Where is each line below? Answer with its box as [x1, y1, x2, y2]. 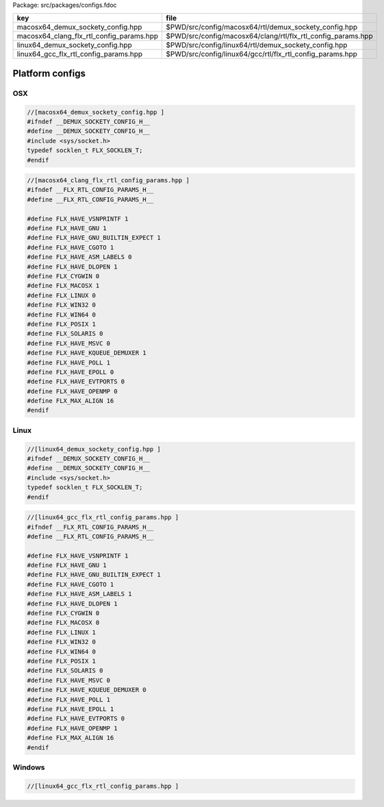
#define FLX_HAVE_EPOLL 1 [27, 705, 114, 712]
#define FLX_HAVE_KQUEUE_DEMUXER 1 [27, 349, 146, 357]
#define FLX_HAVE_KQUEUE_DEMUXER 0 [27, 686, 146, 694]
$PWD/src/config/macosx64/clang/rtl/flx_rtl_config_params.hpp [165, 32, 373, 41]
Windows [12, 762, 45, 772]
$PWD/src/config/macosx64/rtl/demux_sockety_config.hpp [165, 23, 358, 32]
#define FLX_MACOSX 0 [27, 619, 100, 627]
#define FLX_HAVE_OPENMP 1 [27, 724, 118, 732]
